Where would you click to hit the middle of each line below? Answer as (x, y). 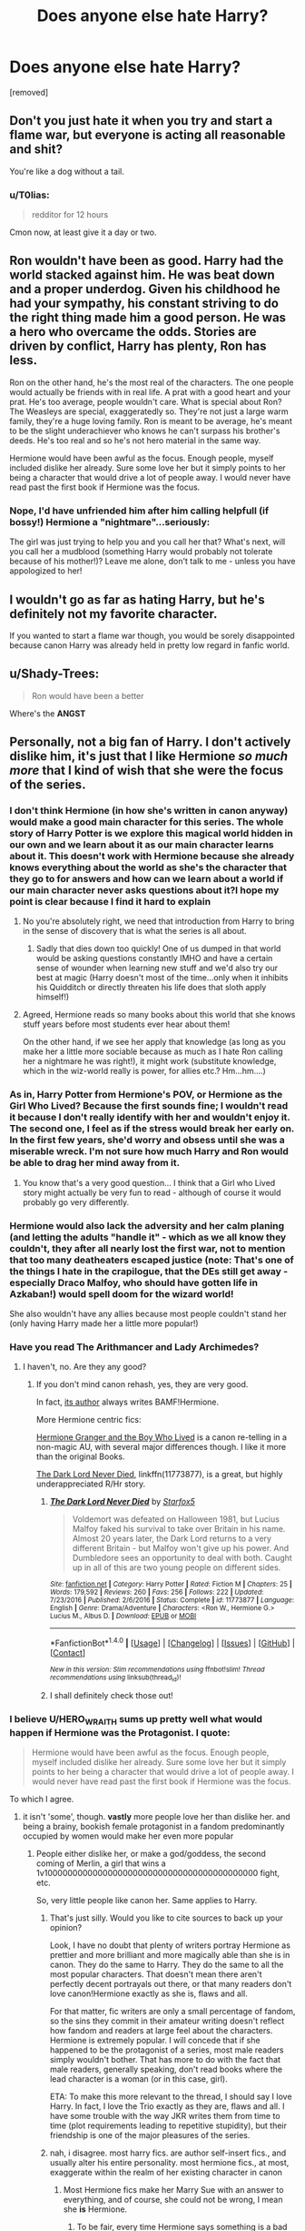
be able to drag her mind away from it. (94, 1163)
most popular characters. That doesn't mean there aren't (156, 1974)
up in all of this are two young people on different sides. (177, 1567)
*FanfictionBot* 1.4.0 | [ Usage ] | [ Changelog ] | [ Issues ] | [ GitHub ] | (172, 1642)
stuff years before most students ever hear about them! (126, 1024)
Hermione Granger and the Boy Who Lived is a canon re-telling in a (162, 1437)
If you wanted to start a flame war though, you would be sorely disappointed (152, 635)
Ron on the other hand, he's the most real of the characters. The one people (152, 382)
